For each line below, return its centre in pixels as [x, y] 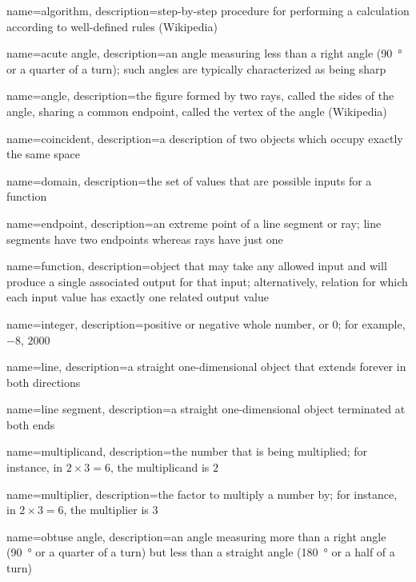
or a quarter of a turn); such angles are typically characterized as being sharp [196, 68]
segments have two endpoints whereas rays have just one [145, 239]
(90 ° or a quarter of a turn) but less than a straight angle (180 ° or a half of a [201, 552]
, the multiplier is [106, 510]
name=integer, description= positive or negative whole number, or [168, 323]
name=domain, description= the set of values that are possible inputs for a [189, 180]
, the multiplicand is [160, 467]
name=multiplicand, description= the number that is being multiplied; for [187, 451]
